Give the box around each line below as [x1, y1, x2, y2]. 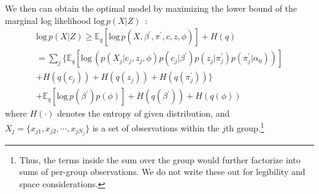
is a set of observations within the [92, 121, 220, 134]
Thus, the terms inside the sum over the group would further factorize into [19, 153, 301, 166]
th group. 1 [225, 119, 264, 134]
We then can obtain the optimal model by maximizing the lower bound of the [5, 2, 298, 14]
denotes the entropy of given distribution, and [57, 107, 230, 120]
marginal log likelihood [5, 14, 91, 26]
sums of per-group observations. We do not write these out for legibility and [19, 165, 306, 178]
